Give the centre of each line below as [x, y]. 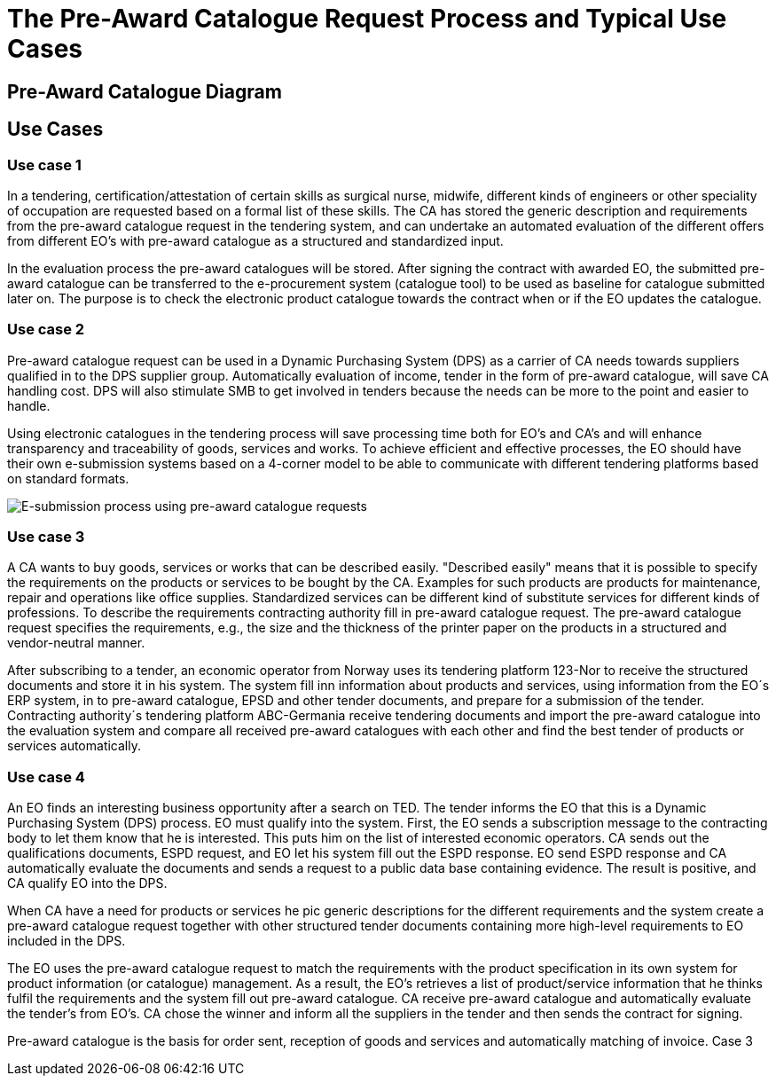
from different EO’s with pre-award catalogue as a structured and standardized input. [255, 240]
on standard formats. [68, 478]
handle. [29, 405]
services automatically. [74, 746]
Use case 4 [46, 777]
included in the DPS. [67, 941]
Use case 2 [46, 330]
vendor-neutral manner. [76, 643]
